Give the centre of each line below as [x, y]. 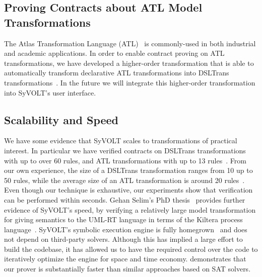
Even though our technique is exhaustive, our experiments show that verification [128, 190]
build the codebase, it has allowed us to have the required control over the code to [131, 249]
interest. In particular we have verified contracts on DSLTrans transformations [125, 150]
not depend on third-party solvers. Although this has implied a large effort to [123, 239]
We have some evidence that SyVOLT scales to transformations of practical [121, 141]
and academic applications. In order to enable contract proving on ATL [114, 53]
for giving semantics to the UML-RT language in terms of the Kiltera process [123, 219]
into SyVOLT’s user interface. [50, 92]
